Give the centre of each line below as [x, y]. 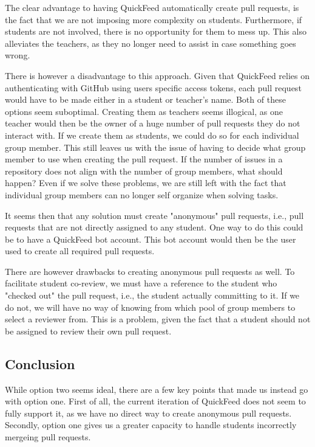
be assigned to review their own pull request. [88, 331]
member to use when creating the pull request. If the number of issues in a [144, 159]
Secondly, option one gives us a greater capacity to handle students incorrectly [151, 425]
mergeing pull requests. [48, 437]
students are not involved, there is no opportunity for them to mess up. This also [156, 31]
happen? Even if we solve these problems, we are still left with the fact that [146, 183]
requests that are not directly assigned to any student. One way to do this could [154, 227]
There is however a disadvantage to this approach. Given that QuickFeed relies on [157, 75]
